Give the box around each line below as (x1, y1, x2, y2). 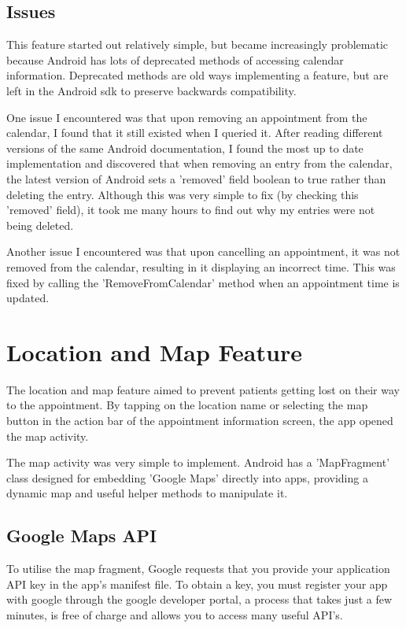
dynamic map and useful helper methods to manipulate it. (6, 485, 288, 501)
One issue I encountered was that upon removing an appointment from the (6, 109, 367, 125)
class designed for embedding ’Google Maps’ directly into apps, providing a (6, 469, 368, 486)
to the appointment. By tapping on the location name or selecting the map (6, 397, 368, 413)
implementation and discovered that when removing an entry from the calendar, (6, 155, 393, 172)
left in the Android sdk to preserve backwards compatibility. (6, 82, 297, 98)
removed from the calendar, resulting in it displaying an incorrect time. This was (6, 258, 396, 275)
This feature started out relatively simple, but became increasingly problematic (6, 36, 389, 53)
